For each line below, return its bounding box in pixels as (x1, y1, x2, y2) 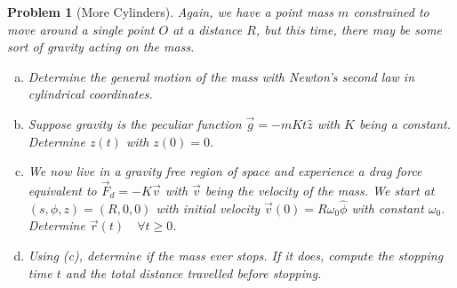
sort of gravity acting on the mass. (7, 37, 195, 56)
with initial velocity (156, 198, 261, 217)
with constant (351, 198, 424, 217)
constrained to (353, 3, 429, 20)
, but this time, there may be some (255, 20, 443, 38)
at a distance (172, 20, 243, 38)
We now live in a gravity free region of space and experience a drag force (28, 162, 422, 180)
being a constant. (359, 114, 452, 132)
